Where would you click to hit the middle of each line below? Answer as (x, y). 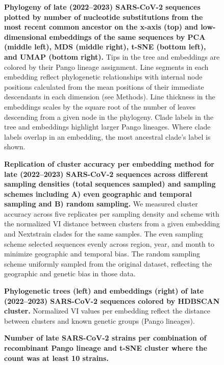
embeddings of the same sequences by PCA (127, 36)
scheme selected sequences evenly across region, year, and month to (109, 243)
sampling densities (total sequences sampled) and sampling (110, 184)
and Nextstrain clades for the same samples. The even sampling (104, 234)
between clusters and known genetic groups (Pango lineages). (99, 320)
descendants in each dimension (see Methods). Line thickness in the (110, 97)
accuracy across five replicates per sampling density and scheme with (112, 213)
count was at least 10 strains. (56, 358)
